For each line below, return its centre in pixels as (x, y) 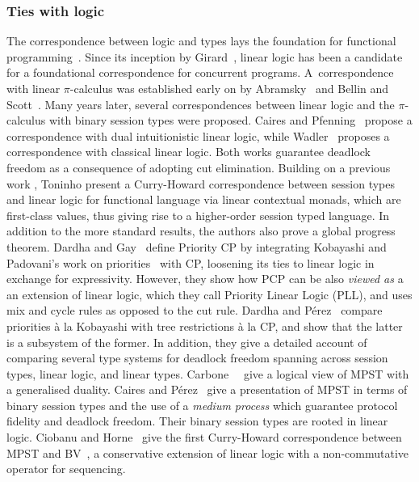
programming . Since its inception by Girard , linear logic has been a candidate (205, 56)
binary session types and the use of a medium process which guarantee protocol (202, 405)
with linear (34, 88)
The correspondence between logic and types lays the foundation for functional (201, 41)
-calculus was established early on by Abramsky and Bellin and (229, 88)
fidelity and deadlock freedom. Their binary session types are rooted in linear (197, 421)
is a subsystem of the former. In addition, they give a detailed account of (187, 342)
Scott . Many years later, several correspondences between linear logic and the (201, 104)
